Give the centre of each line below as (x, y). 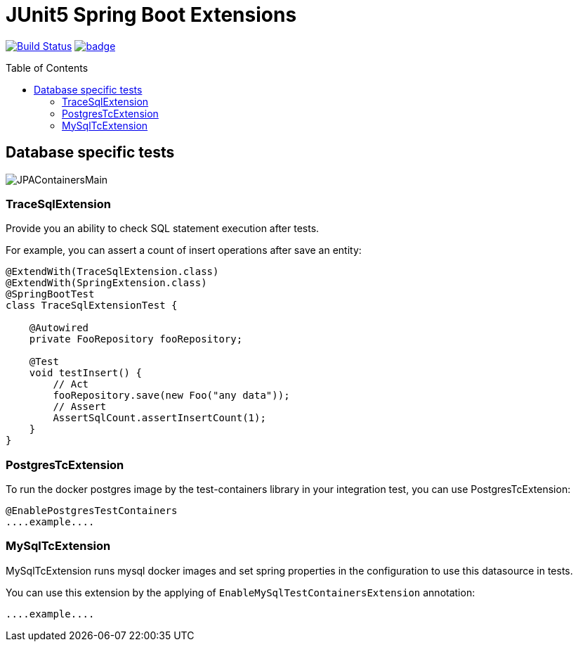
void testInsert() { (85, 373)
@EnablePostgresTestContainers (92, 511)
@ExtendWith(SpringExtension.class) (106, 283)
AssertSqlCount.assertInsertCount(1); (159, 418)
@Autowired (59, 328)
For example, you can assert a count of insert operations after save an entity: (184, 250)
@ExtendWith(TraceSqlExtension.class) (112, 272)
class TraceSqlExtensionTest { (92, 306)
